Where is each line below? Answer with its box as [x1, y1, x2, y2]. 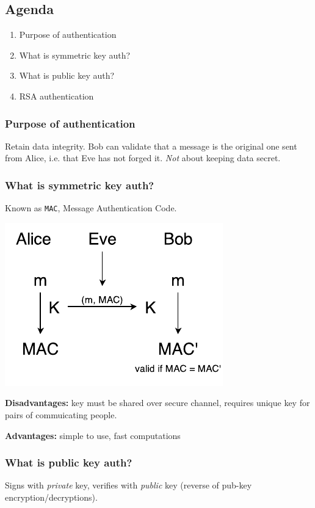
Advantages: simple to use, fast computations [5, 429, 181, 441]
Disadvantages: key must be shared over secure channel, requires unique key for [5, 396, 310, 409]
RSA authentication [19, 89, 94, 102]
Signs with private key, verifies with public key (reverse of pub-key [5, 479, 252, 492]
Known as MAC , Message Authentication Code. [5, 201, 177, 214]
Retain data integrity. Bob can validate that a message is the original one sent [5, 139, 297, 152]
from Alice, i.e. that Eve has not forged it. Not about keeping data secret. [5, 151, 281, 164]
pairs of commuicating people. [5, 408, 117, 421]
